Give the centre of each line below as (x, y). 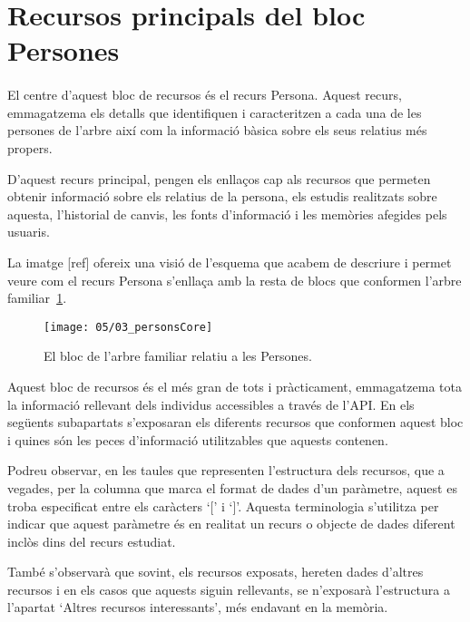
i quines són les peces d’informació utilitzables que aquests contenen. (198, 439)
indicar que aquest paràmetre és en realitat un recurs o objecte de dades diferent (231, 524)
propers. (30, 147)
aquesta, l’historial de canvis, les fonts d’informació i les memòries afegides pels (227, 214)
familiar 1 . (37, 298)
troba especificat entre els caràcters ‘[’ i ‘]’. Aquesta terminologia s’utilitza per (223, 505)
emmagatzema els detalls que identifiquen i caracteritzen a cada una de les (215, 112)
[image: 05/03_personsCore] (128, 327)
